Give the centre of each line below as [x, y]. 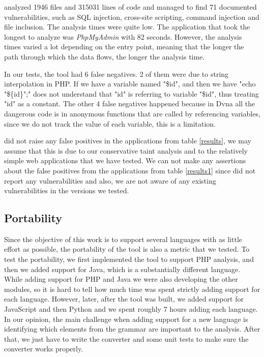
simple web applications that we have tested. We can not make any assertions [125, 160]
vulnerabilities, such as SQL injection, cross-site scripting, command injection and [132, 17]
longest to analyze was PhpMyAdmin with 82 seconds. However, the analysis [123, 36]
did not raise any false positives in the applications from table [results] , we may [128, 141]
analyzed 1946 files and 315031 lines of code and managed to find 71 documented [130, 7]
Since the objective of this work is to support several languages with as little [123, 239]
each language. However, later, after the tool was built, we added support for [124, 299]
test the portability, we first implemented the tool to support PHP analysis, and [129, 259]
